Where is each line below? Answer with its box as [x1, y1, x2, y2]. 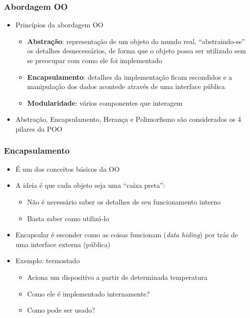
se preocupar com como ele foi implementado [27, 55, 162, 65]
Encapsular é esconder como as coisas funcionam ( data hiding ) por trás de [15, 229, 238, 240]
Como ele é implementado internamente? [27, 288, 150, 298]
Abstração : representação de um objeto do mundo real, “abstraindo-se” [27, 36, 245, 46]
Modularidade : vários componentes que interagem [27, 97, 183, 108]
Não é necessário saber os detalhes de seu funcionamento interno [27, 196, 221, 206]
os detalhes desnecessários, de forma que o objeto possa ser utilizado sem [27, 45, 246, 56]
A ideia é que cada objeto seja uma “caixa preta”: [15, 180, 165, 190]
